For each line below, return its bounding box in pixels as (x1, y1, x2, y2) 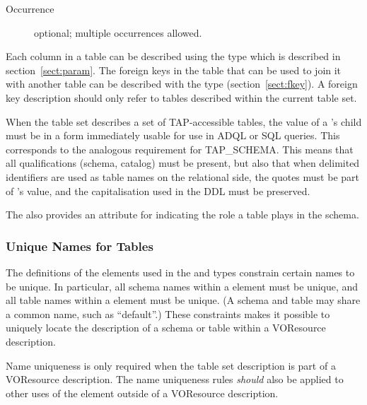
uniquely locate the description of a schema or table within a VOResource (6, 320, 326, 335)
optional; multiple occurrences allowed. (34, 25, 202, 40)
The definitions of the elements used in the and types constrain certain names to (6, 264, 355, 279)
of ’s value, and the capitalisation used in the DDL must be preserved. (6, 183, 310, 198)
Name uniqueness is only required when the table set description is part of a (6, 358, 336, 372)
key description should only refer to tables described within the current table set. (6, 90, 357, 105)
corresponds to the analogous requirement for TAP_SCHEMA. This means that (6, 141, 354, 156)
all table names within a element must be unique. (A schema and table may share (6, 293, 361, 307)
